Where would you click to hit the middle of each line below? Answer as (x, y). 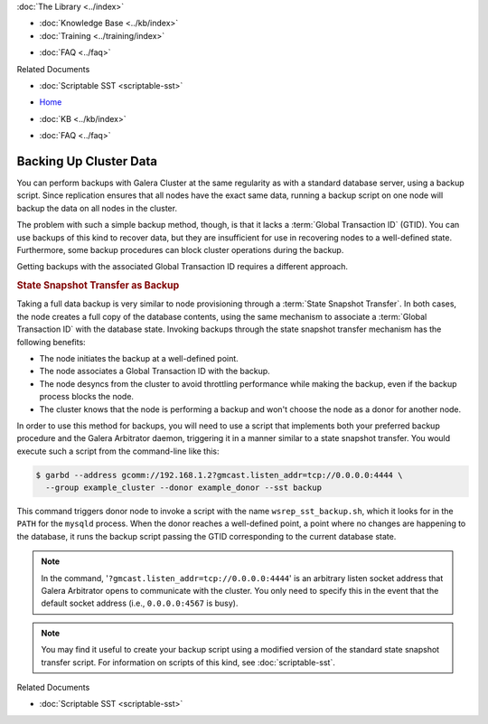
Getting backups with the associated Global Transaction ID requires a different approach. (182, 267)
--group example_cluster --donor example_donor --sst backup (184, 488)
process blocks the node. (87, 397)
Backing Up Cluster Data (87, 161)
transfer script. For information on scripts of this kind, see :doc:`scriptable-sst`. (188, 662)
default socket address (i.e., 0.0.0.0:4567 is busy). (140, 603)
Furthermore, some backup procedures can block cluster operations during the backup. (180, 249)
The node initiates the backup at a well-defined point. (139, 358)
